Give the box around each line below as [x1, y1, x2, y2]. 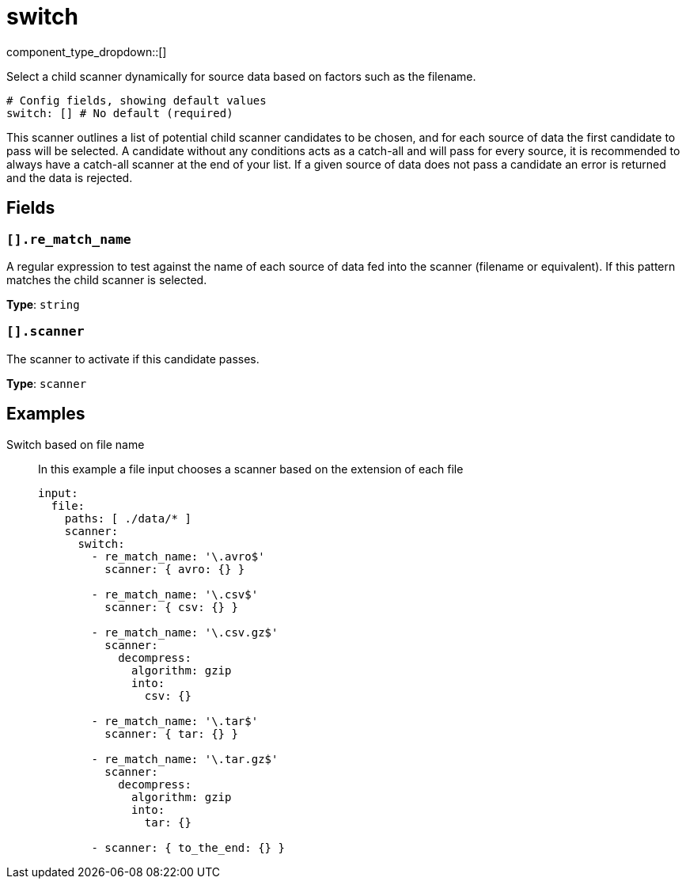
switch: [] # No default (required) [6, 106, 233, 120]
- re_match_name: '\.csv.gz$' [91, 625, 279, 639]
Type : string [6, 297, 80, 311]
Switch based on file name [6, 437, 145, 451]
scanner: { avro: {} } [104, 562, 245, 575]
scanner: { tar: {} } [104, 727, 238, 740]
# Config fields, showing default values [6, 93, 267, 107]
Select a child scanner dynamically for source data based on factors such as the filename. [6, 69, 476, 83]
